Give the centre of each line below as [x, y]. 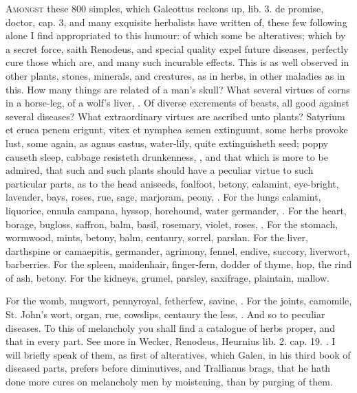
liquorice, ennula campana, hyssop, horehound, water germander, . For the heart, [176, 210]
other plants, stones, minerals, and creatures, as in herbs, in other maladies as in [175, 75]
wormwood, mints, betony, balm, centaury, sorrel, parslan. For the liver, [157, 237]
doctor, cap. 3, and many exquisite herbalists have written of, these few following [176, 22]
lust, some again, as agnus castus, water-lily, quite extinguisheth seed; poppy [167, 143]
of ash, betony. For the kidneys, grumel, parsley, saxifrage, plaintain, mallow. [167, 277]
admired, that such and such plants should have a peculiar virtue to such [160, 170]
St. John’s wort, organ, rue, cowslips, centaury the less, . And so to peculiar [165, 314]
